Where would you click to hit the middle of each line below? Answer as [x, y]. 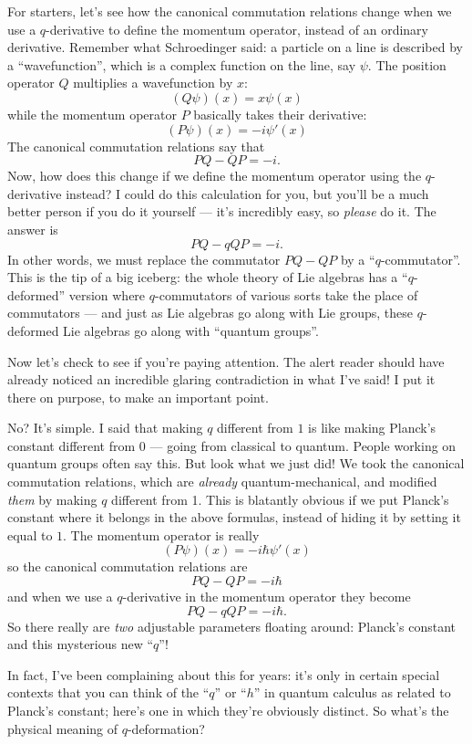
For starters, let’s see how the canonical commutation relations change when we [230, 11]
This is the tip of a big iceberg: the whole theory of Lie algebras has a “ [208, 277]
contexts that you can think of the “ [108, 692]
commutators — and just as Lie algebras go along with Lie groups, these [210, 313]
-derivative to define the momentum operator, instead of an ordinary [237, 29]
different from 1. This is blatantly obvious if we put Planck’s [280, 499]
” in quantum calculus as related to [352, 692]
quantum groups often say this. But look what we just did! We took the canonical [236, 463]
